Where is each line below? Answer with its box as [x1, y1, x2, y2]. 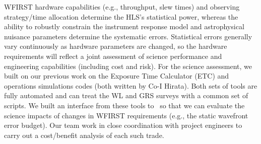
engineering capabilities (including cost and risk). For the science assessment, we [4, 60, 252, 71]
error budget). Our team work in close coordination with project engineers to [4, 120, 242, 130]
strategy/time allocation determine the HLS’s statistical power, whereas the [4, 11, 238, 22]
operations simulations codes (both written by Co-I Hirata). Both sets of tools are [4, 80, 257, 91]
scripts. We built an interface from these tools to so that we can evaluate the [4, 100, 245, 110]
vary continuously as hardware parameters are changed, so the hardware [4, 41, 227, 51]
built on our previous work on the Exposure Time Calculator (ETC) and [4, 70, 229, 81]
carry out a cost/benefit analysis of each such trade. [4, 129, 164, 140]
